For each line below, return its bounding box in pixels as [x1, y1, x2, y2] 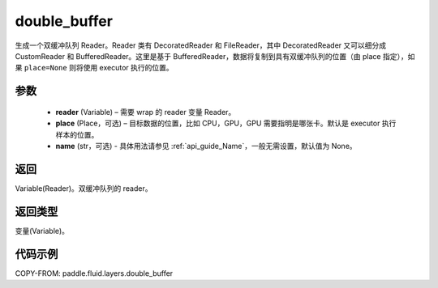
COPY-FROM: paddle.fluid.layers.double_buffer [15, 268, 174, 278]
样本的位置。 [55, 129, 99, 139]
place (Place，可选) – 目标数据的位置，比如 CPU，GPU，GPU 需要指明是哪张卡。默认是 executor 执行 [55, 118, 397, 129]
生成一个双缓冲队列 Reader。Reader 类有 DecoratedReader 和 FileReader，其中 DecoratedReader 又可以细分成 [15, 40, 387, 50]
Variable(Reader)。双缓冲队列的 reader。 [15, 183, 152, 193]
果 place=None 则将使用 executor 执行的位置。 [15, 63, 174, 73]
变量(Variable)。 [15, 226, 69, 235]
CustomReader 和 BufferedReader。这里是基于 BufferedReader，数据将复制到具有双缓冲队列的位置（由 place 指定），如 [15, 51, 415, 61]
